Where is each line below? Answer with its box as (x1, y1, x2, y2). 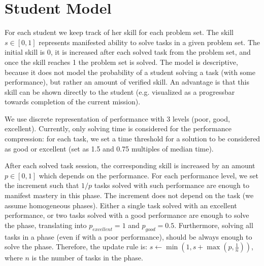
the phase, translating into (5, 219, 87, 230)
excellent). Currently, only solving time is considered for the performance (5, 123, 232, 134)
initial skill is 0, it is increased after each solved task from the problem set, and (5, 47, 251, 57)
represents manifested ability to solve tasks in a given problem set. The (39, 36, 260, 47)
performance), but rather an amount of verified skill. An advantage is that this (5, 77, 249, 87)
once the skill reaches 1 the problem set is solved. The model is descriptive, (5, 56, 238, 67)
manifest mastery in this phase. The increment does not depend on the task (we (5, 190, 254, 201)
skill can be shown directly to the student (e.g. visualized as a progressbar (5, 86, 235, 97)
